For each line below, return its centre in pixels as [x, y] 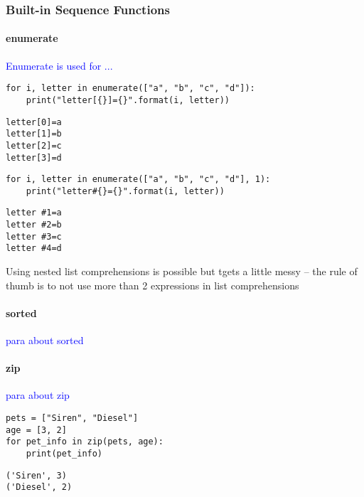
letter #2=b [34, 225]
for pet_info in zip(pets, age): [85, 442]
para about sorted [45, 340]
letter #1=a [34, 213]
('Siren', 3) [36, 475]
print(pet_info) [64, 454]
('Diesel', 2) [39, 487]
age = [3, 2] [36, 430]
